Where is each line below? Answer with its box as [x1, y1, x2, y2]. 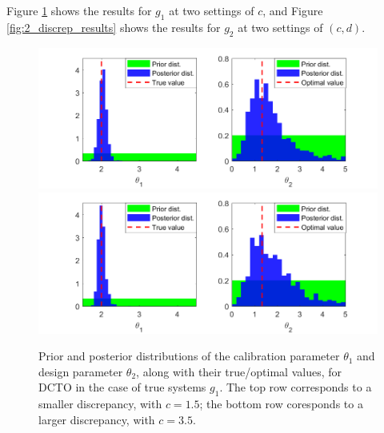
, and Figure [262, 2, 323, 18]
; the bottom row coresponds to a [199, 395, 363, 412]
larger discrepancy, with [38, 411, 155, 427]
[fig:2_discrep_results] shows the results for [6, 18, 221, 35]
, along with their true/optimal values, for [136, 363, 342, 379]
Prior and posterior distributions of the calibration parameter [38, 348, 340, 364]
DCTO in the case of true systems [38, 379, 206, 395]
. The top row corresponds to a [219, 379, 372, 395]
